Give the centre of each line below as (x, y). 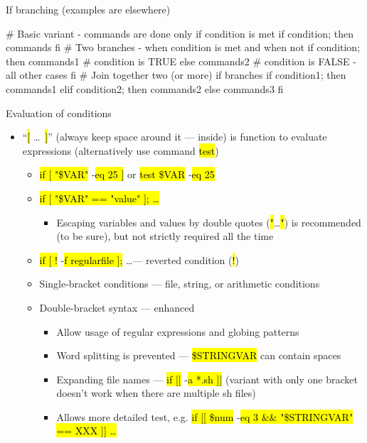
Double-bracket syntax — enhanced (117, 307)
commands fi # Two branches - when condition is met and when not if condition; (183, 47)
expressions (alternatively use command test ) (121, 150)
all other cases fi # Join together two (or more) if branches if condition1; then (176, 75)
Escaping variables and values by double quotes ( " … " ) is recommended (209, 222)
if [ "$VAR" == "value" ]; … (99, 198)
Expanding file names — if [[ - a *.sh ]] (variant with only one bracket (207, 379)
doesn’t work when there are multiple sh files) (156, 393)
